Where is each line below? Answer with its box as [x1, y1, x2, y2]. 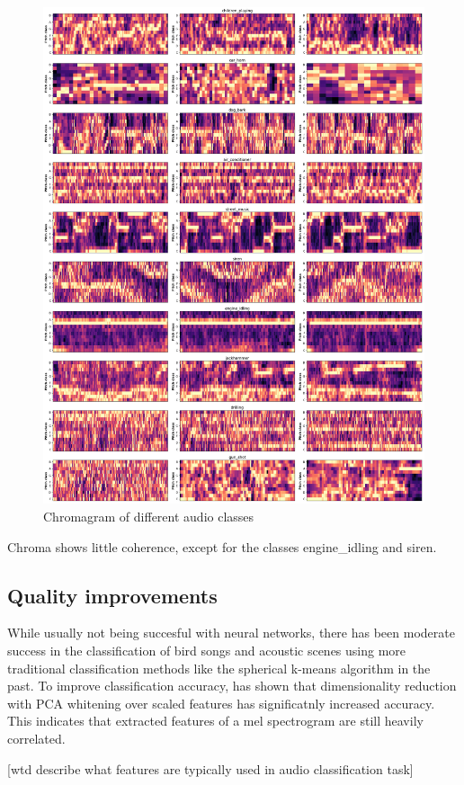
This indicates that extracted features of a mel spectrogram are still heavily [7, 711, 424, 730]
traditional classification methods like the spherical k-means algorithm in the [7, 658, 431, 677]
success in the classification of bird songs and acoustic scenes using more [7, 640, 406, 659]
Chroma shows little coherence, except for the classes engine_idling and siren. [7, 537, 437, 556]
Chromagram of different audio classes [43, 506, 254, 525]
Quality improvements [7, 581, 218, 609]
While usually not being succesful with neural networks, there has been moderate [7, 623, 455, 642]
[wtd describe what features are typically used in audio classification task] [7, 759, 414, 778]
